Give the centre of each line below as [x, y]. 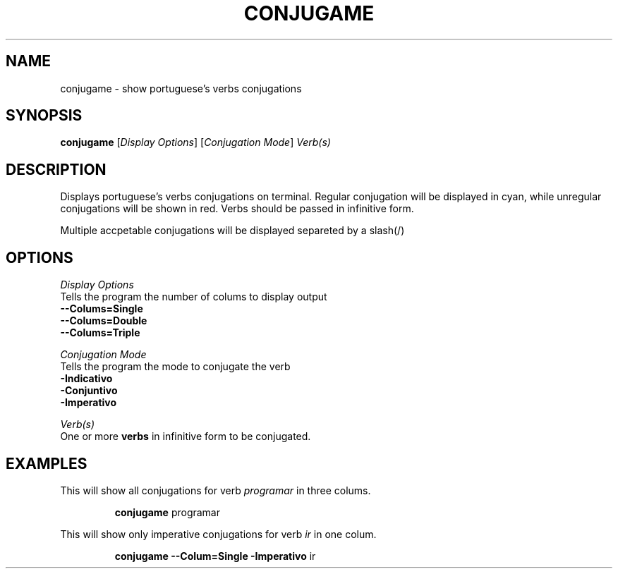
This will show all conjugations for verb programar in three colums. [216, 490]
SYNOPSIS [44, 116]
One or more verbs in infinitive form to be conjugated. [186, 436]
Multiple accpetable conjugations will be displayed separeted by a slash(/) [232, 231]
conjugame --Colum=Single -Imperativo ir [215, 556]
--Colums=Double [104, 321]
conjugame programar [167, 512]
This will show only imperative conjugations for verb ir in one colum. [218, 534]
